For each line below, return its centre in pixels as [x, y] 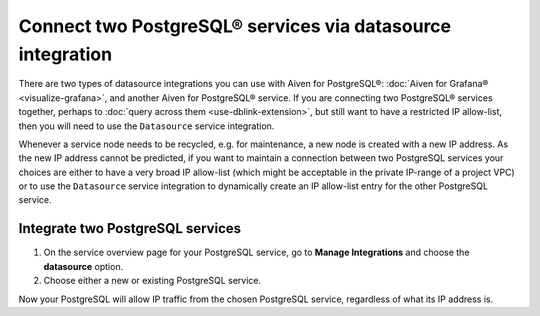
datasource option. [83, 266]
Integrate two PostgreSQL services [130, 228]
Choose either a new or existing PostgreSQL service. [152, 281]
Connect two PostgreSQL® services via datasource [235, 26]
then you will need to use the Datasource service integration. [146, 126]
